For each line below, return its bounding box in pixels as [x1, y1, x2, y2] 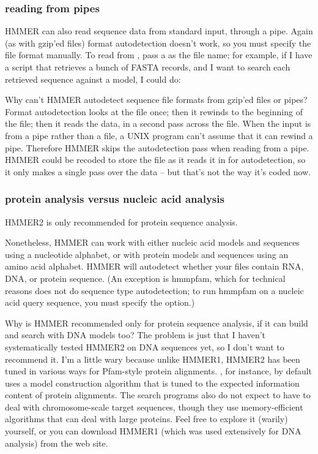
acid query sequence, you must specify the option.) [5, 296, 195, 309]
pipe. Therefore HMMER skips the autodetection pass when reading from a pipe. [5, 141, 309, 154]
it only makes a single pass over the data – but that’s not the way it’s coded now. [5, 165, 311, 178]
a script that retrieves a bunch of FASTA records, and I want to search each [5, 61, 290, 73]
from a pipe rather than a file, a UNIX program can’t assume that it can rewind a [5, 129, 313, 142]
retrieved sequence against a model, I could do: [5, 72, 181, 85]
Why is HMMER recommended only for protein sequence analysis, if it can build [5, 316, 308, 329]
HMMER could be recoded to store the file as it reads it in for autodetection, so [5, 153, 306, 166]
